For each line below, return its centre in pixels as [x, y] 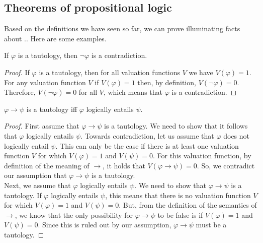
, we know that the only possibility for [74, 215]
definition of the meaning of [47, 165]
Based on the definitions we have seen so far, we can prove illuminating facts [122, 28]
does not [237, 135]
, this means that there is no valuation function [178, 195]
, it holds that [124, 165]
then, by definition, [167, 82]
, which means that [133, 92]
